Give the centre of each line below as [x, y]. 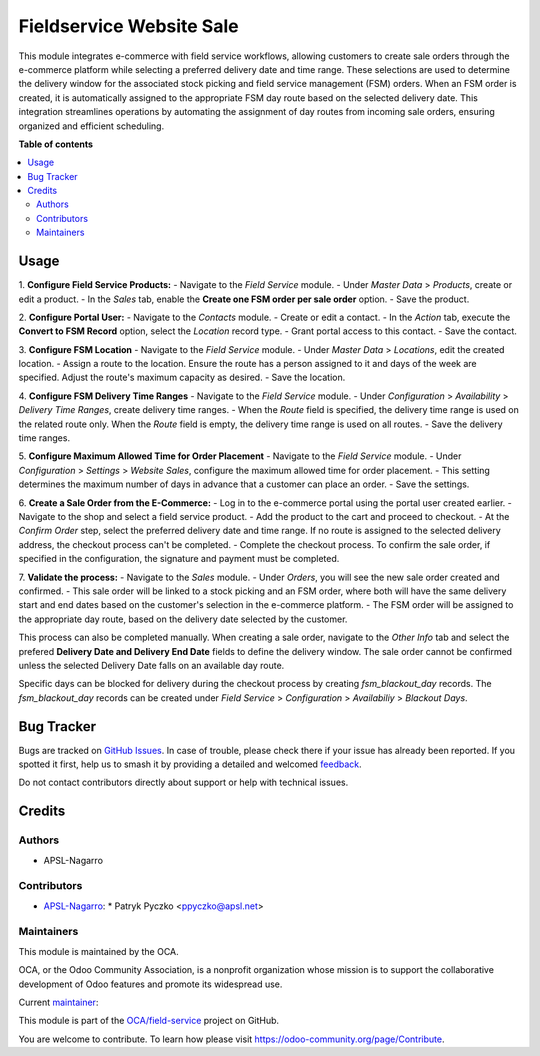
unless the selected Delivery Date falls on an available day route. [151, 665]
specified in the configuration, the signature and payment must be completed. [179, 559]
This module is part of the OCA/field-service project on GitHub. [149, 1021]
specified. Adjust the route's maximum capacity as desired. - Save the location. [182, 377]
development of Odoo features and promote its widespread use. [150, 984]
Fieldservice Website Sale [128, 26]
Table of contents [56, 144]
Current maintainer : [58, 1002]
